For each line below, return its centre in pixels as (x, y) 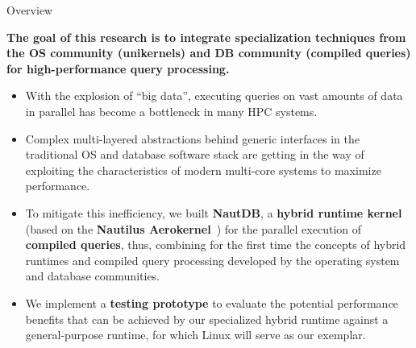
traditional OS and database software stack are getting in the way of (195, 154)
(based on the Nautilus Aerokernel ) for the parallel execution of (193, 228)
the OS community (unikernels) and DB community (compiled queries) (209, 53)
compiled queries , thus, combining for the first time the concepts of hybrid (216, 244)
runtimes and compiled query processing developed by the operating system (212, 260)
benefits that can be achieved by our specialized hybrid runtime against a (207, 319)
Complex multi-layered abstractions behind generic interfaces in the (192, 138)
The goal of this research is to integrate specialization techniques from (206, 37)
